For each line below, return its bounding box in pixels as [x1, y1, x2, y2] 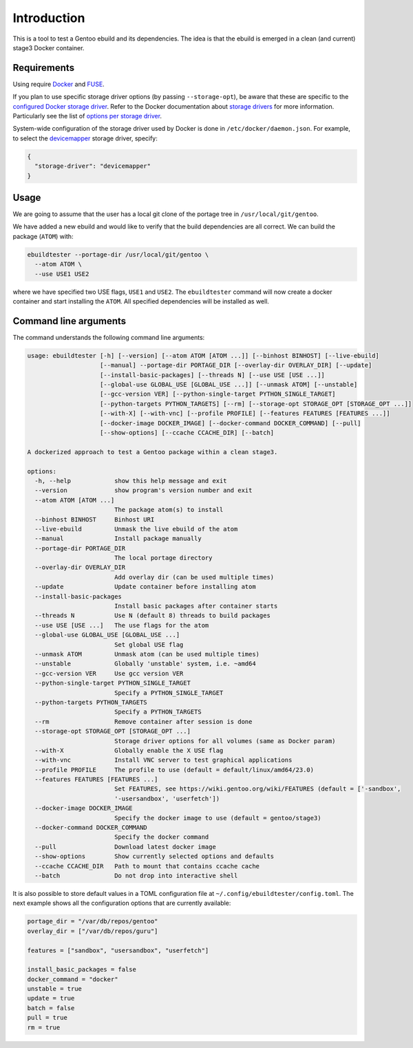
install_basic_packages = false [27, 965, 137, 974]
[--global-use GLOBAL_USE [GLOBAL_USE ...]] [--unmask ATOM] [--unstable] [100, 381, 358, 389]
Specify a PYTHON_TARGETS [114, 708, 202, 716]
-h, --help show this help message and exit [34, 477, 227, 484]
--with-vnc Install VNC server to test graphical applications [34, 756, 293, 764]
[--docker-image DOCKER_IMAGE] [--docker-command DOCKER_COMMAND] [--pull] [100, 419, 361, 427]
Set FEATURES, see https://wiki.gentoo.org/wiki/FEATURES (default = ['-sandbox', [114, 785, 401, 793]
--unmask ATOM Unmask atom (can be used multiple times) [34, 650, 260, 658]
